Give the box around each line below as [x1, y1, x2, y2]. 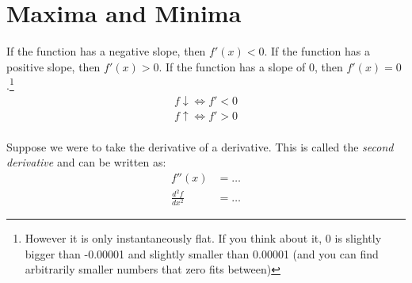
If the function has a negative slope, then [6, 43, 206, 59]
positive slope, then [6, 58, 101, 75]
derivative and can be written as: [6, 154, 166, 170]
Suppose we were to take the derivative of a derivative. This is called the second [6, 138, 394, 155]
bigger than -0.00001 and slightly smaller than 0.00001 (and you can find [25, 245, 379, 262]
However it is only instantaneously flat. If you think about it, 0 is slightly [25, 230, 382, 247]
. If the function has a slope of [158, 58, 306, 75]
